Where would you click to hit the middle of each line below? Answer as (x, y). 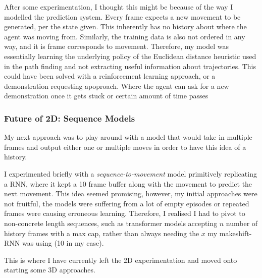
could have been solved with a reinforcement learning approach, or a (110, 76)
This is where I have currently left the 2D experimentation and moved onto (121, 260)
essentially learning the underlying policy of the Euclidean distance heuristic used (130, 56)
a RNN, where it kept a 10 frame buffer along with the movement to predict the (128, 183)
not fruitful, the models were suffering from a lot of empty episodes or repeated (127, 203)
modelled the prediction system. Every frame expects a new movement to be (122, 16)
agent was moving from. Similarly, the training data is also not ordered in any (125, 36)
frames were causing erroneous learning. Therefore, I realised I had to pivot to (125, 213)
